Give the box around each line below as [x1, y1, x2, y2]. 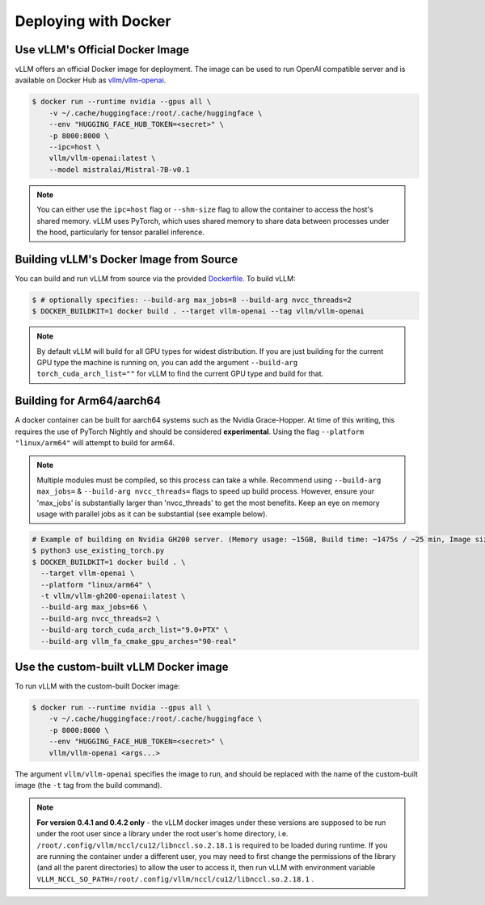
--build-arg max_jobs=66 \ [40, 603, 148, 612]
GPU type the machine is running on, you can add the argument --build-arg [36, 357, 298, 367]
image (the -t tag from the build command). [15, 780, 162, 789]
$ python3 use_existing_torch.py [32, 546, 165, 555]
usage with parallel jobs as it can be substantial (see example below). [36, 509, 268, 519]
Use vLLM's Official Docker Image [15, 43, 190, 57]
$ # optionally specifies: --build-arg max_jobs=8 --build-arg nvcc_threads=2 [32, 295, 352, 305]
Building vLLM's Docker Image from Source [15, 252, 238, 266]
